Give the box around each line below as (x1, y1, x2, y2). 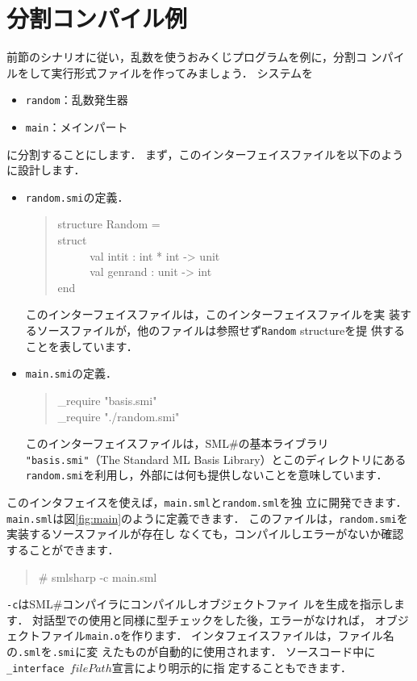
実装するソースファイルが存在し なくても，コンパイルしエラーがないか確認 (6, 525, 404, 542)
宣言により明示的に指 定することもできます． (111, 658, 352, 675)
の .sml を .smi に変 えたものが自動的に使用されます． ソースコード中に (6, 643, 376, 660)
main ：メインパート (25, 118, 128, 135)
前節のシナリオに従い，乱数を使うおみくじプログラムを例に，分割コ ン (6, 48, 382, 65)
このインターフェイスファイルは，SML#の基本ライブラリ (25, 435, 329, 452)
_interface (6, 662, 65, 675)
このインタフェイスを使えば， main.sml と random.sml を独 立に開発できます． (6, 494, 407, 511)
